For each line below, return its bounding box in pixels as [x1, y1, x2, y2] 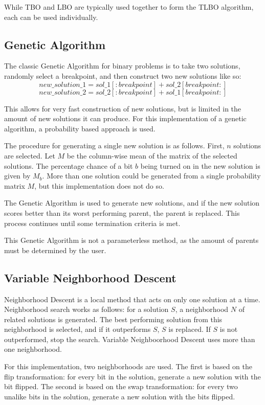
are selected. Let [4, 150, 55, 161]
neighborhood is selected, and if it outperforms [4, 324, 151, 334]
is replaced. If [168, 324, 211, 334]
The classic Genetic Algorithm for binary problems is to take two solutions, [4, 60, 240, 71]
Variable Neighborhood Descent [4, 269, 176, 285]
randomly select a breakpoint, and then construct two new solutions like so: [4, 70, 241, 81]
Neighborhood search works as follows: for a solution [4, 304, 169, 314]
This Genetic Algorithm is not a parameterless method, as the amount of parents [4, 235, 259, 245]
